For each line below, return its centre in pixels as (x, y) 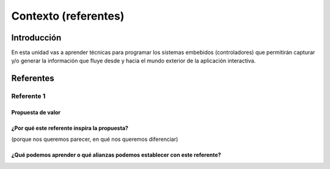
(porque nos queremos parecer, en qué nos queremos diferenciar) (95, 139)
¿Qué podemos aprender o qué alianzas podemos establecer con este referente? (116, 155)
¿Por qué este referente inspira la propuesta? (70, 128)
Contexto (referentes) (68, 16)
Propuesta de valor (36, 113)
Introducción (36, 38)
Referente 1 (28, 96)
